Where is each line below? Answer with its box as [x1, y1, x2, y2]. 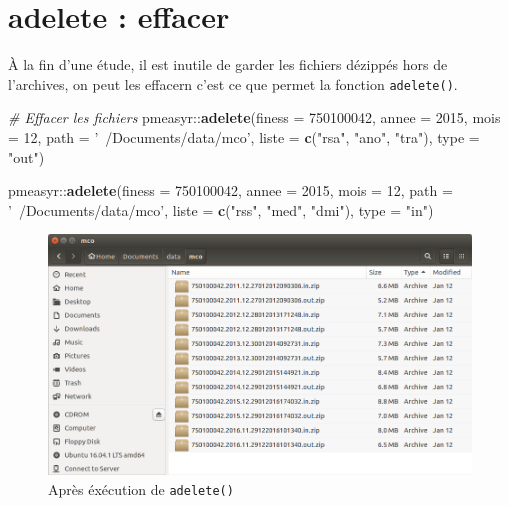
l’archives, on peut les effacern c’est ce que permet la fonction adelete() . [8, 73, 458, 94]
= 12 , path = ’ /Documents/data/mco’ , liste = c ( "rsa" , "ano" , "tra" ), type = [8, 126, 480, 147]
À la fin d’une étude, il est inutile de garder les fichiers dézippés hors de [8, 54, 448, 75]
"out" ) [8, 146, 45, 167]
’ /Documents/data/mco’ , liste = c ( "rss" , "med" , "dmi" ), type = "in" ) [8, 199, 434, 220]
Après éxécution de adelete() [48, 478, 234, 499]
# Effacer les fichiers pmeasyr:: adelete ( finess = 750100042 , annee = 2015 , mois [8, 107, 501, 128]
